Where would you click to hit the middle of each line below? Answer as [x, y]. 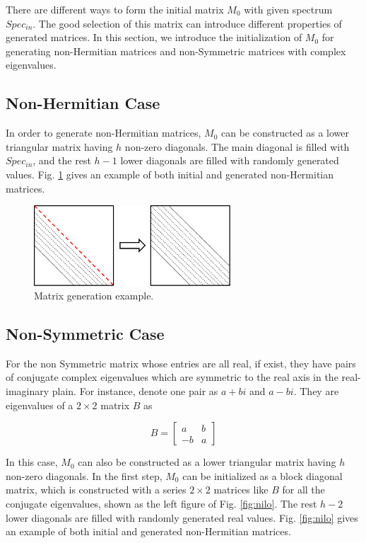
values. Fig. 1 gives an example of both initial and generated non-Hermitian [170, 174]
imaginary [28, 391]
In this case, [32, 462]
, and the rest [62, 160]
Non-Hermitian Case [83, 103]
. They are [316, 391]
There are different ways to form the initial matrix [115, 9]
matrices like [241, 490]
